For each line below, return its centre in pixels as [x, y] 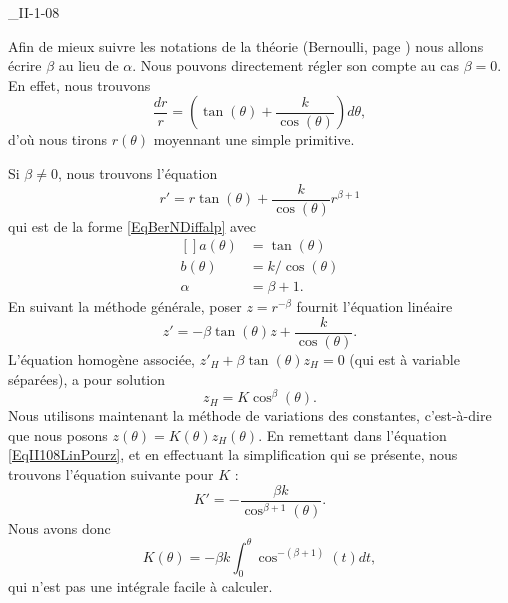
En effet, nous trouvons [79, 84]
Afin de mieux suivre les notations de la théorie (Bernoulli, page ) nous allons [246, 45]
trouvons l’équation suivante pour [111, 474]
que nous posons [58, 434]
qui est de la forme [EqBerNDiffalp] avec [132, 225]
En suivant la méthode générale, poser [125, 306]
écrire [25, 65]
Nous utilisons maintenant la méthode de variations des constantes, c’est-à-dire [250, 415]
